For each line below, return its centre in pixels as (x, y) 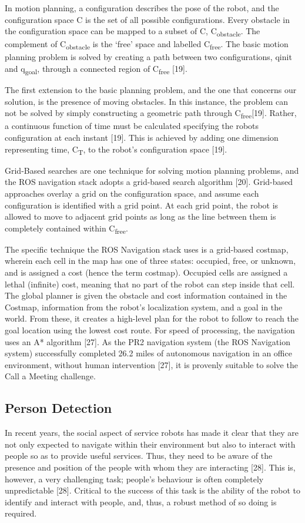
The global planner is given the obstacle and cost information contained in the (146, 295)
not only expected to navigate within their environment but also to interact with (150, 444)
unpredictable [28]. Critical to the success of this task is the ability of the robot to (153, 490)
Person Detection (58, 408)
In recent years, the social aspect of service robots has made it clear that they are (152, 433)
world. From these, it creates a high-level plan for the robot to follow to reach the (152, 318)
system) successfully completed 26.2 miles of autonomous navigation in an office (148, 353)
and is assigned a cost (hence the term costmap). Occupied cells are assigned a (146, 272)
